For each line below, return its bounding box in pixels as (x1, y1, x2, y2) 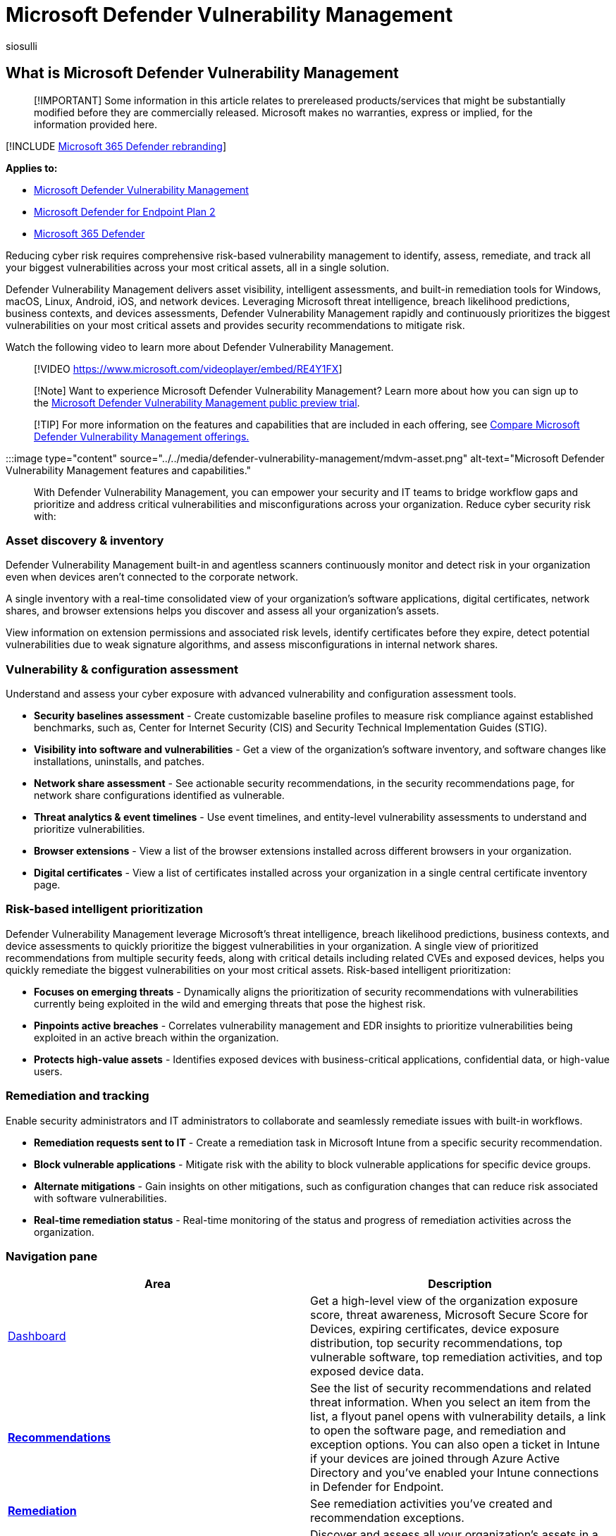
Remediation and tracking (6, 1089, 149, 1103)
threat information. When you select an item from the (310, 1395, 591, 1410)
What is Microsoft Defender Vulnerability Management (6, 64, 399, 82)
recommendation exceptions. (310, 1511, 464, 1525)
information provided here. (34, 118, 157, 130)
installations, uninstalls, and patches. (34, 755, 204, 768)
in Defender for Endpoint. (310, 1480, 444, 1494)
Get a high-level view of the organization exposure (310, 1294, 578, 1308)
